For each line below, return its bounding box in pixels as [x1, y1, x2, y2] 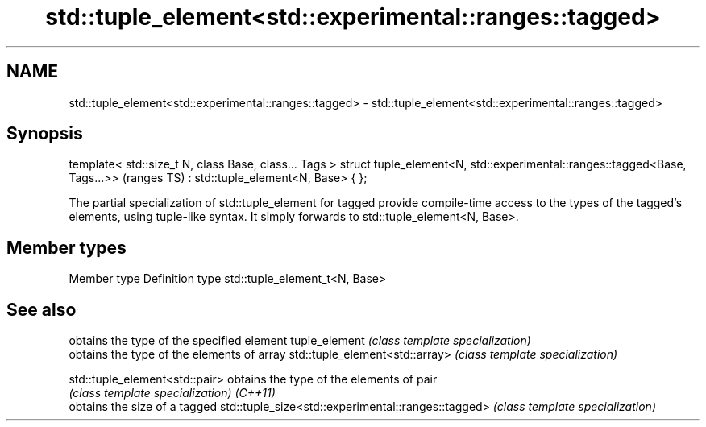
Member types [6, 237, 127, 258]
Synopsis [6, 123, 83, 144]
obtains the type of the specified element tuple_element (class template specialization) [69, 334, 531, 348]
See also [6, 299, 77, 320]
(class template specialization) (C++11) [69, 386, 276, 400]
